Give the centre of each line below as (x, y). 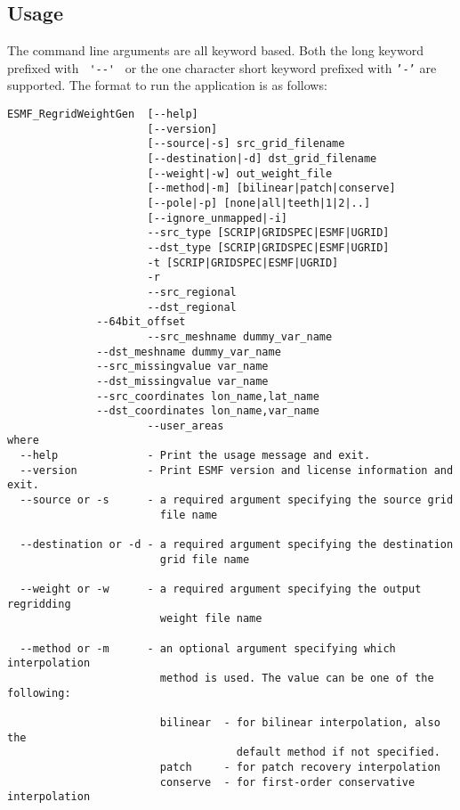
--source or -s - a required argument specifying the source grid (237, 500)
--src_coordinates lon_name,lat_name (208, 396)
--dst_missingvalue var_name (182, 381)
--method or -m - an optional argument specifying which (208, 648)
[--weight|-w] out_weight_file (240, 173)
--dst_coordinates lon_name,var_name (208, 411)
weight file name (211, 619)
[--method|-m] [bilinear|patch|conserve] (271, 188)
